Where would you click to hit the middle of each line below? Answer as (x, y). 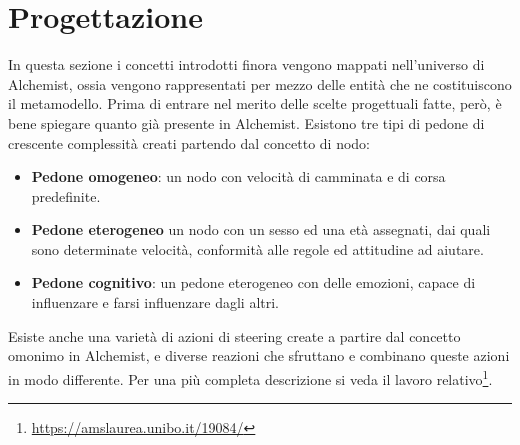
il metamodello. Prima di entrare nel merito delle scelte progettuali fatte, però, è (255, 103)
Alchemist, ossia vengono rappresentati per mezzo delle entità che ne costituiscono (260, 83)
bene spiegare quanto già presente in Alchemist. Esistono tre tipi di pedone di (246, 122)
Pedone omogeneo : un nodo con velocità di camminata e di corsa (238, 176)
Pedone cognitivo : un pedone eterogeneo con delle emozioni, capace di (253, 282)
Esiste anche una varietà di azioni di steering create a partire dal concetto (234, 335)
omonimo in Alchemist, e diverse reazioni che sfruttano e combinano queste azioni (259, 355)
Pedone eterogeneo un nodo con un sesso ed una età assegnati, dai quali (261, 229)
